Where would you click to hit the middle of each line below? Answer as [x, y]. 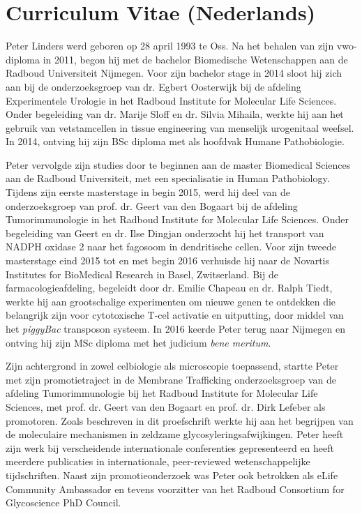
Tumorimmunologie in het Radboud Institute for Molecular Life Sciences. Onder [177, 219]
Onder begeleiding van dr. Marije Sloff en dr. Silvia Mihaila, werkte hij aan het [175, 114]
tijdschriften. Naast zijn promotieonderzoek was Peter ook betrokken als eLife [172, 475]
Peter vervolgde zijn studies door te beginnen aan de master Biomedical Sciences [178, 164]
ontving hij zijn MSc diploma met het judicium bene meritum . [138, 342]
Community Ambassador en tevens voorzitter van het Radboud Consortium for [175, 489]
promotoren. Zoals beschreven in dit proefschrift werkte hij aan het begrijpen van [180, 420]
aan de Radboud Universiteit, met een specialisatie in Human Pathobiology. [168, 178]
